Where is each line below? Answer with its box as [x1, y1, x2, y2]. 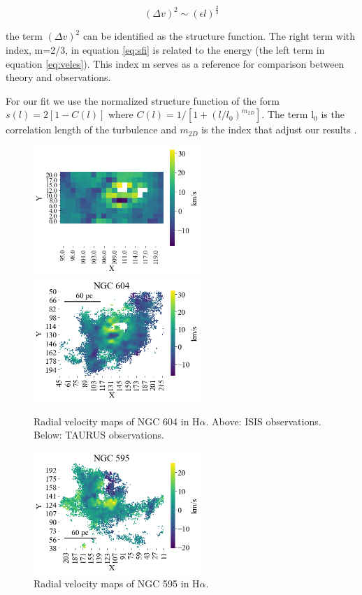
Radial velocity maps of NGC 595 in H [34, 576, 200, 591]
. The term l [261, 107, 314, 122]
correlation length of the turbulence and [6, 122, 177, 137]
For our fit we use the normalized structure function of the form [6, 93, 280, 108]
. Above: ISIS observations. [205, 413, 321, 428]
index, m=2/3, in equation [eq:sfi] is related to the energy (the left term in [6, 42, 325, 57]
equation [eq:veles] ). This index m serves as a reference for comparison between [6, 56, 345, 71]
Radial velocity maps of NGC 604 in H [34, 413, 200, 428]
